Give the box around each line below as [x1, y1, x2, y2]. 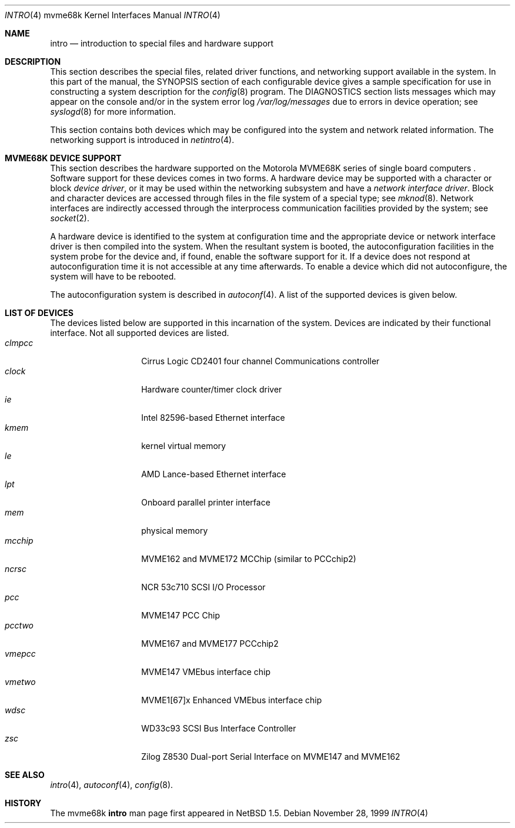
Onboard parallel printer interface [141, 497, 270, 507]
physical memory [141, 526, 208, 536]
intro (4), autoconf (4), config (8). [50, 780, 173, 790]
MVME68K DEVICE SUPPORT [5, 153, 122, 163]
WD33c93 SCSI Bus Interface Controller [141, 723, 296, 733]
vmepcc [5, 649, 36, 659]
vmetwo [5, 677, 36, 687]
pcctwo [5, 620, 34, 630]
